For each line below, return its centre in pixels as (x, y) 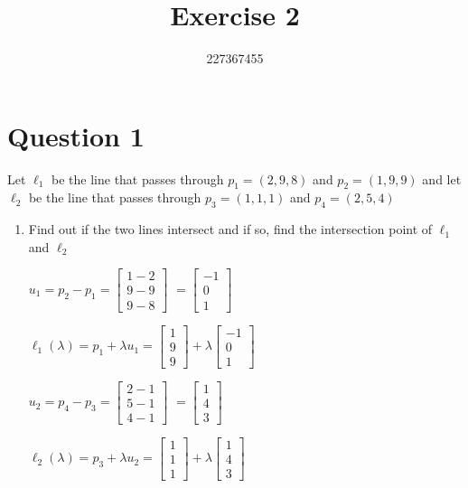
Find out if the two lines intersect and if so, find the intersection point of (230, 229)
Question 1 (76, 135)
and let (442, 178)
